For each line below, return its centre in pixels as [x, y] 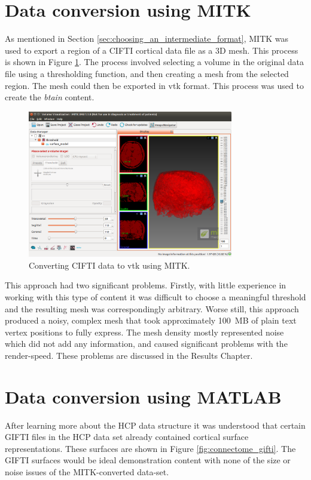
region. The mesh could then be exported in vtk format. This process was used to [154, 85]
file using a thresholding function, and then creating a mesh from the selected [147, 73]
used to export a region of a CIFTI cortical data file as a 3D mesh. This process [152, 50]
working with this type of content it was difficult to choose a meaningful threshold [155, 296]
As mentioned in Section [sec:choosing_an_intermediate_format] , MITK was [147, 39]
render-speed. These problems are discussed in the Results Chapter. [129, 355]
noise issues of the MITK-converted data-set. [87, 471]
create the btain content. [50, 97]
